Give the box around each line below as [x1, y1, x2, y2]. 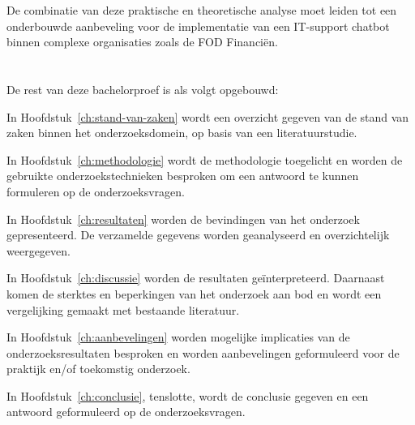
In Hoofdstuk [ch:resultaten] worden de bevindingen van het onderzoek [6, 210, 360, 227]
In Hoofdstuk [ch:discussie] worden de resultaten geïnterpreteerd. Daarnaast [6, 269, 385, 286]
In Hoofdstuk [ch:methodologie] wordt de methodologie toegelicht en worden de [6, 151, 403, 168]
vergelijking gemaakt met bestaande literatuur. [6, 301, 240, 318]
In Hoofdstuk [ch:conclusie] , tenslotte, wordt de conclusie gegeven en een [6, 387, 369, 404]
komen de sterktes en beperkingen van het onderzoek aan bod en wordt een [6, 285, 382, 302]
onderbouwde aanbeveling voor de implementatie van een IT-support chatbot [6, 17, 390, 34]
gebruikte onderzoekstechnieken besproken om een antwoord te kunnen [6, 167, 359, 184]
